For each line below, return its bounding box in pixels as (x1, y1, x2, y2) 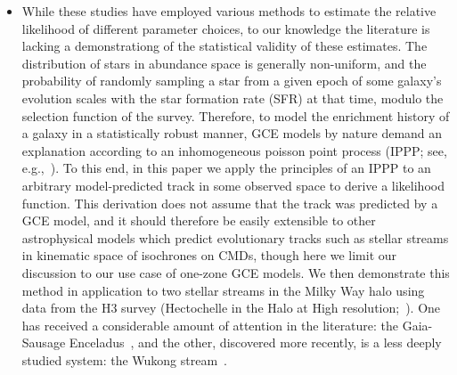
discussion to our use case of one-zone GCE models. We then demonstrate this (21, 263, 450, 281)
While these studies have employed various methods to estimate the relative (21, 2, 437, 20)
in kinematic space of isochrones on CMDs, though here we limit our (21, 246, 397, 265)
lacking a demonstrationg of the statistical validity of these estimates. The (21, 37, 428, 55)
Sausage (21, 333, 66, 352)
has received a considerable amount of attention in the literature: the (21, 315, 399, 334)
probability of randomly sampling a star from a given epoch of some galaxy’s (21, 71, 442, 90)
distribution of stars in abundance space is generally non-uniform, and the (21, 53, 427, 72)
